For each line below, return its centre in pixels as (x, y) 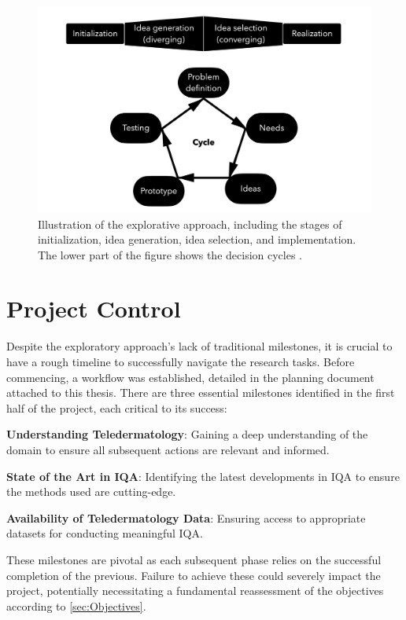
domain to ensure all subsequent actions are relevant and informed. (168, 449)
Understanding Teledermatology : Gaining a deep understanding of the (187, 434)
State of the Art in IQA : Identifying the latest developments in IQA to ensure (203, 476)
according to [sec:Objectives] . (76, 605)
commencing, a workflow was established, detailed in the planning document (190, 377)
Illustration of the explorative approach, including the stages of (190, 224)
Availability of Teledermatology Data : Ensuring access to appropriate (186, 517)
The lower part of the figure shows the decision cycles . (170, 254)
